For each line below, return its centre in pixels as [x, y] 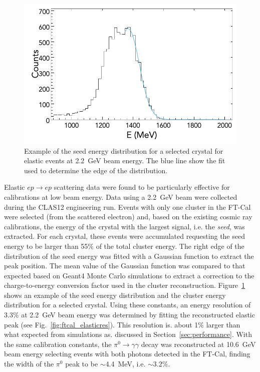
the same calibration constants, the [58, 344]
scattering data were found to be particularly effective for [142, 187]
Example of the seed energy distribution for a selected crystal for [124, 150]
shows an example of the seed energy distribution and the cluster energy [115, 295]
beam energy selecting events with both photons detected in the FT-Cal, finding [127, 354]
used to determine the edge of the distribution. [96, 170]
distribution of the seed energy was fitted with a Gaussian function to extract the [129, 256]
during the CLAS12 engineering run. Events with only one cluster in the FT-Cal [127, 207]
